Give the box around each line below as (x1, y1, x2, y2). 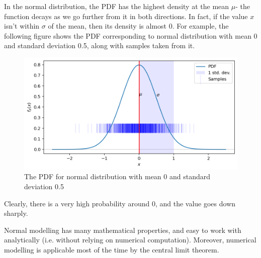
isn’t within (4, 21, 40, 31)
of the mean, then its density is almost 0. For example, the (48, 21, 229, 31)
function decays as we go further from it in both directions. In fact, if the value (4, 11, 248, 21)
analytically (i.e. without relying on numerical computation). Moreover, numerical (4, 234, 256, 245)
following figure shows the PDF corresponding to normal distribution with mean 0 (4, 30, 257, 41)
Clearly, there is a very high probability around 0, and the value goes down (4, 198, 236, 208)
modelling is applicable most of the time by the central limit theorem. (4, 244, 219, 255)
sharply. (4, 208, 28, 218)
